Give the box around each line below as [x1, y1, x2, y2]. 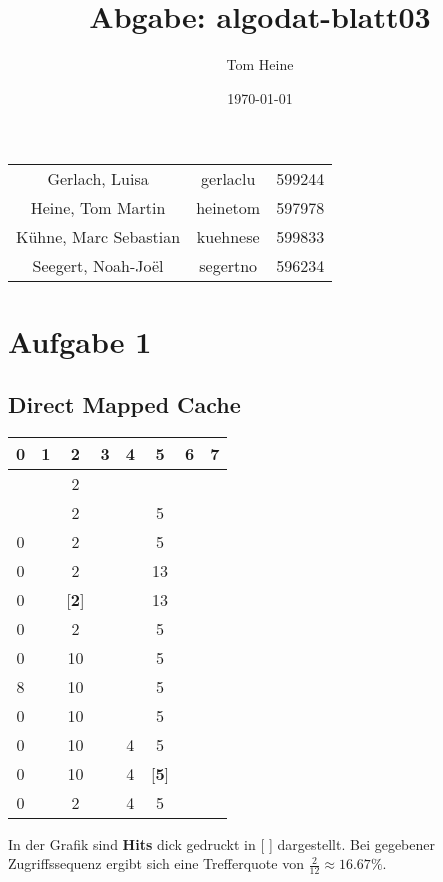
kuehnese [196, 225, 260, 249]
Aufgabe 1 [8, 320, 152, 361]
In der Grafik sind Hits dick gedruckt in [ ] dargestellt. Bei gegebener [8, 833, 435, 854]
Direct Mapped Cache [8, 389, 241, 420]
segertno [199, 254, 258, 278]
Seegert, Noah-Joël [32, 254, 164, 278]
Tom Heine [226, 54, 294, 75]
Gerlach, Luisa [47, 167, 149, 191]
